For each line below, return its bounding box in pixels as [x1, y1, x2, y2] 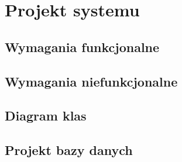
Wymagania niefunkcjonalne [5, 72, 178, 90]
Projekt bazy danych [5, 141, 133, 159]
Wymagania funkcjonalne [5, 37, 160, 56]
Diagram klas [5, 106, 87, 125]
